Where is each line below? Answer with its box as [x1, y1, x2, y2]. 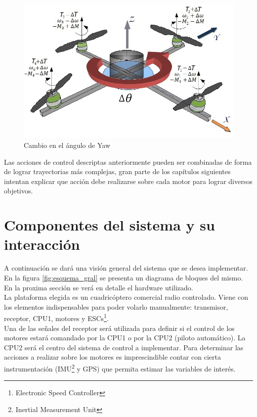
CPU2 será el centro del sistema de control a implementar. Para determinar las [4, 342, 244, 352]
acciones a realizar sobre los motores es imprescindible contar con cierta [4, 352, 221, 362]
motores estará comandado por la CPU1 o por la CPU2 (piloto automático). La [4, 332, 246, 343]
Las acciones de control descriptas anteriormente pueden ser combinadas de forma [4, 156, 252, 167]
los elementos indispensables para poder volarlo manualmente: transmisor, [4, 301, 228, 312]
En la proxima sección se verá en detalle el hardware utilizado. [4, 282, 193, 292]
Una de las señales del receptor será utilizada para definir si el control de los [4, 323, 235, 333]
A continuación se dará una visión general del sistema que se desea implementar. [4, 263, 248, 273]
